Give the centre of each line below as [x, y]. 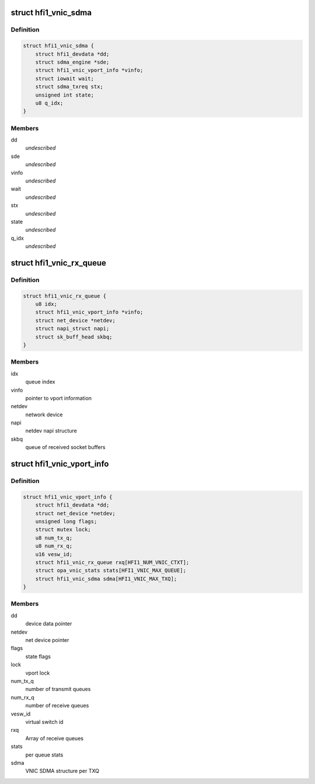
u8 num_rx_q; [54, 546]
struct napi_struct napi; [72, 329]
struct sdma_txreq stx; [69, 87]
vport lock [38, 673]
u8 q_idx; [49, 103]
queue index [40, 382]
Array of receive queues [55, 738]
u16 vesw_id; [54, 554]
